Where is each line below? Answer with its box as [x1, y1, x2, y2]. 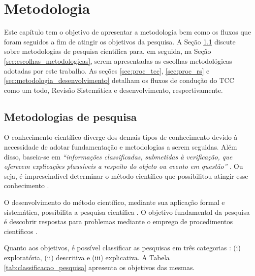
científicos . [4, 226, 38, 236]
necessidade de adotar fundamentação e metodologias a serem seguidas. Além [4, 142, 237, 152]
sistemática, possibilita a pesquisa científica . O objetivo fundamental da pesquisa [4, 206, 250, 217]
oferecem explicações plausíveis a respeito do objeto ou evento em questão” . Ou [4, 161, 243, 171]
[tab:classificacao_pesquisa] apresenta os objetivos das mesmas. [4, 262, 195, 272]
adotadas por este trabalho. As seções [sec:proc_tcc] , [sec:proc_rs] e [4, 65, 210, 76]
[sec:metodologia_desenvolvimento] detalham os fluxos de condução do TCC [4, 75, 234, 85]
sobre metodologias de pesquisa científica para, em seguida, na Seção [4, 46, 211, 56]
